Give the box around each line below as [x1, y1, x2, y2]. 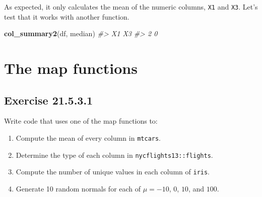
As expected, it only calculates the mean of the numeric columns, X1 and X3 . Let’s [4, 2, 258, 12]
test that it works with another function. [4, 11, 129, 22]
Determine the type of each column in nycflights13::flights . [16, 149, 213, 160]
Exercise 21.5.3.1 [4, 92, 93, 108]
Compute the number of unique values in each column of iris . [16, 166, 210, 177]
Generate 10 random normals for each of [16, 183, 141, 193]
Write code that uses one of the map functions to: [4, 116, 158, 126]
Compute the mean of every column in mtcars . [16, 133, 161, 143]
